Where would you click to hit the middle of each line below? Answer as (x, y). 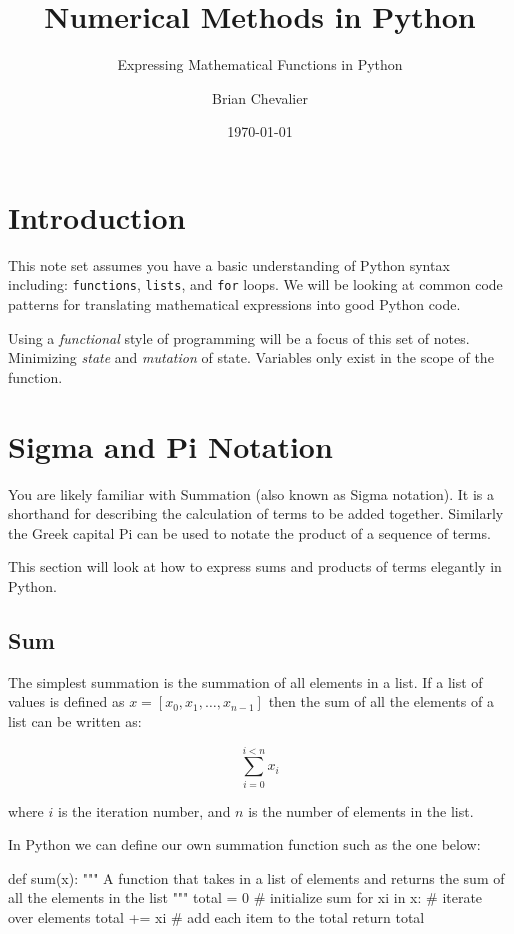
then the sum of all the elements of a (381, 701)
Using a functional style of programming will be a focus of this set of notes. (239, 337)
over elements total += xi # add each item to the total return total (216, 917)
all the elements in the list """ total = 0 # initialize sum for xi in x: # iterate (245, 897)
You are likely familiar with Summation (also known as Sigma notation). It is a (251, 493)
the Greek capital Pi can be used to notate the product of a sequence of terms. (249, 532)
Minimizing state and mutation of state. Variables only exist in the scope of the (251, 357)
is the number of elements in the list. (361, 810)
